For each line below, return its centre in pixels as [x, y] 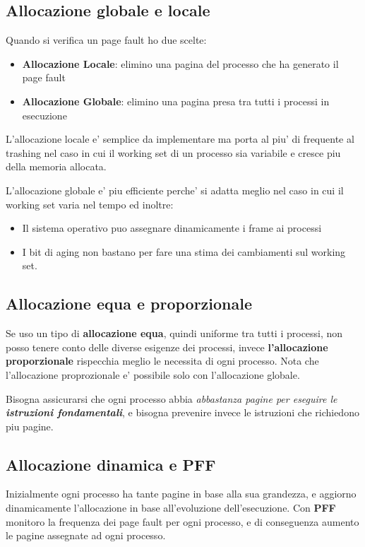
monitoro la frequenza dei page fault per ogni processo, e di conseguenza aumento [182, 521]
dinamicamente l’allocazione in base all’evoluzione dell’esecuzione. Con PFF [171, 508]
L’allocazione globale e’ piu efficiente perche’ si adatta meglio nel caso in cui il [175, 190]
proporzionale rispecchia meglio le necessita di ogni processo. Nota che [162, 361]
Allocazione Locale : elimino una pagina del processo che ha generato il [180, 63]
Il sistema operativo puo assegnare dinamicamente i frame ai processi [172, 228]
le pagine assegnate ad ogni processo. [86, 535]
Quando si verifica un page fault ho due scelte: [106, 40]
